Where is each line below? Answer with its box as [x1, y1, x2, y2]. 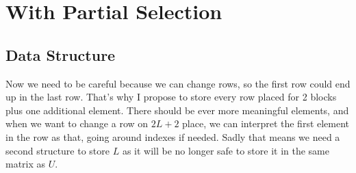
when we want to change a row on [5, 116, 149, 131]
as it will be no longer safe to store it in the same [122, 143, 329, 157]
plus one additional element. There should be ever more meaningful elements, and [5, 103, 349, 117]
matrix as [5, 157, 46, 171]
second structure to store [5, 143, 110, 157]
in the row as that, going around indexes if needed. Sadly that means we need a [5, 129, 340, 144]
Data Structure [5, 44, 116, 65]
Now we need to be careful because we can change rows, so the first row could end [5, 76, 351, 90]
